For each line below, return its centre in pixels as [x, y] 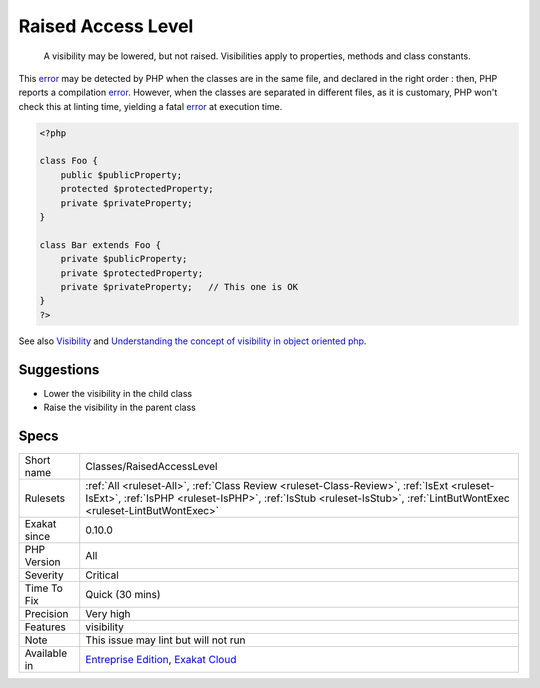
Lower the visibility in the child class [118, 393]
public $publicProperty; [121, 174]
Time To [44, 588]
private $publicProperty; [124, 259]
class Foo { [69, 161]
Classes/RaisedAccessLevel [151, 466]
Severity [44, 575]
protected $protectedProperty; [137, 189]
